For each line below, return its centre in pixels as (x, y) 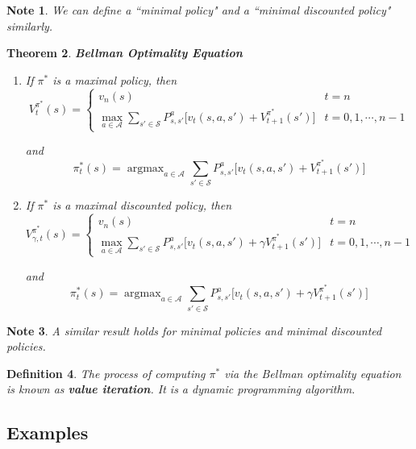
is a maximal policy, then (115, 79)
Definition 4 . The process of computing (106, 373)
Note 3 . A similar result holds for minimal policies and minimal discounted (194, 330)
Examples (48, 432)
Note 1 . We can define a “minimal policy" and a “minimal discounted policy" (199, 10)
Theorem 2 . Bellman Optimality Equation (125, 53)
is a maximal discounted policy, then (142, 205)
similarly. (30, 25)
